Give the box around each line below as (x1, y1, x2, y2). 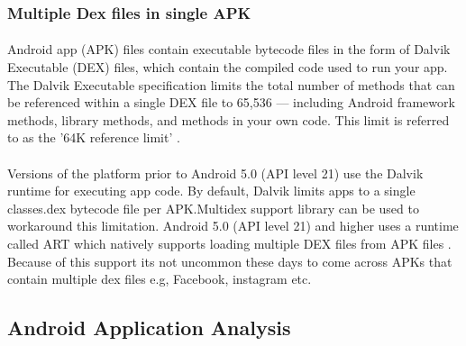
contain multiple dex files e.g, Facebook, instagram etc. (7, 269, 312, 288)
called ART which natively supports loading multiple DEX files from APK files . (7, 233, 452, 252)
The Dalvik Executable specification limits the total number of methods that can (7, 75, 455, 94)
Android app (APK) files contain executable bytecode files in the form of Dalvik (7, 40, 451, 59)
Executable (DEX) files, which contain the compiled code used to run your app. (7, 58, 448, 77)
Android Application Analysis (7, 314, 291, 341)
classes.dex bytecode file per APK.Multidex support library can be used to (7, 198, 419, 217)
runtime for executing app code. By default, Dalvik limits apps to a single (7, 181, 416, 200)
